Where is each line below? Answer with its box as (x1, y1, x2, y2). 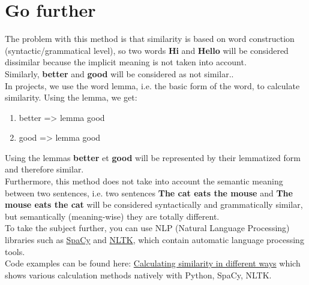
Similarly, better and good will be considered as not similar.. (5, 67, 234, 80)
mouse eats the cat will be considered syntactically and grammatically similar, (5, 198, 303, 211)
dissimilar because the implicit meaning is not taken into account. (5, 56, 247, 68)
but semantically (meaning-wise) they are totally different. (5, 210, 220, 222)
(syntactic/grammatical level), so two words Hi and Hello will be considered (5, 44, 289, 56)
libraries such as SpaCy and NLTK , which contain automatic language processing (5, 234, 304, 246)
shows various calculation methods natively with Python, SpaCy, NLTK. (5, 268, 272, 281)
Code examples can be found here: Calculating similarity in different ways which (5, 257, 301, 269)
